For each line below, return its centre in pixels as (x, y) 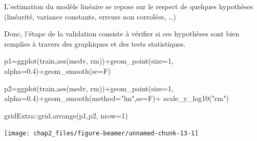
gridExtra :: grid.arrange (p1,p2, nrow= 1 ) (66, 115)
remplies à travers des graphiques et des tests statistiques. (95, 43)
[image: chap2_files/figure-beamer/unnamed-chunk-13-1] (101, 134)
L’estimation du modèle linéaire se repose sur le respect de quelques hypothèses (129, 6)
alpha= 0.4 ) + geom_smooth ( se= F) (58, 70)
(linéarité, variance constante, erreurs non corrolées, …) (90, 16)
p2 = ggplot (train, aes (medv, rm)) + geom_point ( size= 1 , (89, 88)
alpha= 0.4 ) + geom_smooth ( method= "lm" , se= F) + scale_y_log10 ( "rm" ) (116, 98)
